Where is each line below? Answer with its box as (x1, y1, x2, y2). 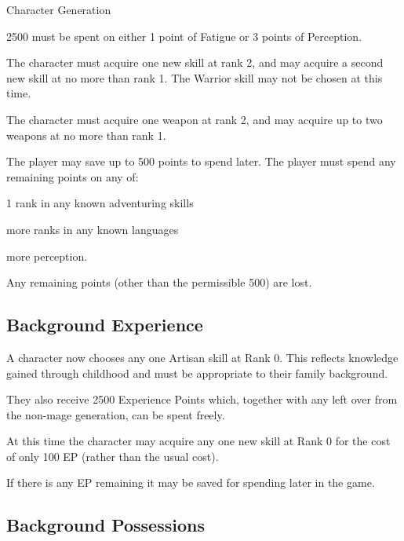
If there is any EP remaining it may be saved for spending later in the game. (6, 474, 375, 491)
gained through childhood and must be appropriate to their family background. (6, 364, 388, 381)
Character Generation (6, 2, 111, 17)
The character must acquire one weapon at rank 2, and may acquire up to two (6, 111, 383, 127)
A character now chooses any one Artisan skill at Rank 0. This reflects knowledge (6, 349, 399, 365)
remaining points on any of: (6, 168, 139, 185)
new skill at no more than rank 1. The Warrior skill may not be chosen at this (6, 69, 383, 86)
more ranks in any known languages (6, 221, 179, 237)
